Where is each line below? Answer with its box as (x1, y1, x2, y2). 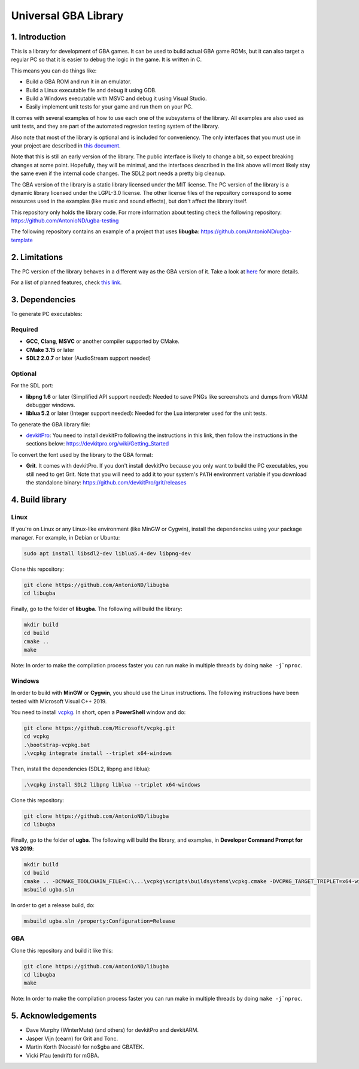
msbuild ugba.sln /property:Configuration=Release (23, 917, 176, 925)
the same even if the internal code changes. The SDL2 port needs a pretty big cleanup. (11, 170, 226, 177)
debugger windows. (26, 401, 75, 408)
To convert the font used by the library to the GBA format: (11, 451, 153, 458)
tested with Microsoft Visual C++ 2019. (11, 697, 107, 704)
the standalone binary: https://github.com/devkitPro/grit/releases (26, 479, 187, 486)
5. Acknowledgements (11, 1011, 97, 1021)
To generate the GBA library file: (11, 420, 91, 428)
